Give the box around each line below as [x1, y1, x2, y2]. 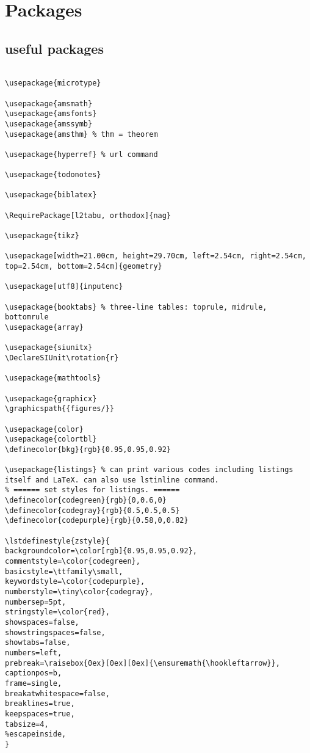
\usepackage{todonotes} [5, 170, 101, 180]
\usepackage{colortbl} [5, 435, 97, 444]
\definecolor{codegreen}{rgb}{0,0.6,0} [5, 496, 167, 505]
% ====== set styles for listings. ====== [5, 486, 180, 495]
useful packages [5, 38, 104, 57]
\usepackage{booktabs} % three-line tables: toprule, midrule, [5, 302, 267, 311]
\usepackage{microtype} [5, 79, 101, 88]
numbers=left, [5, 648, 62, 657]
